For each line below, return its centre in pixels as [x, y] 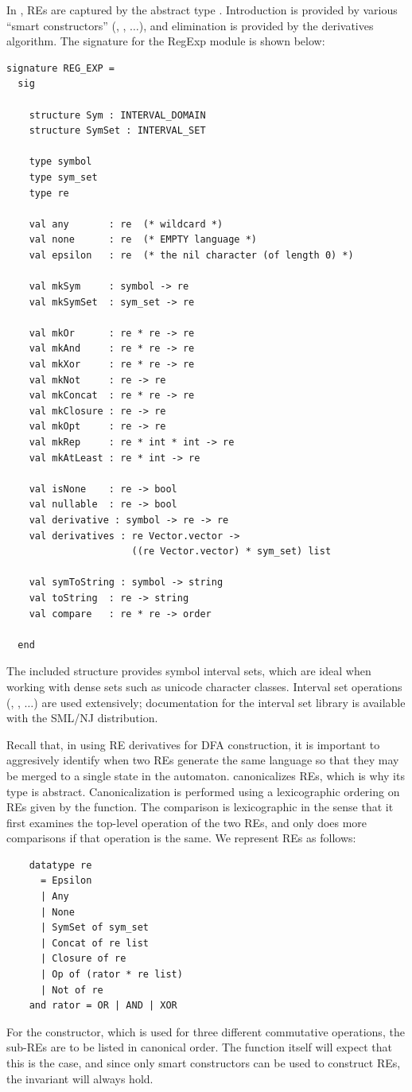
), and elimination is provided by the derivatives [256, 25]
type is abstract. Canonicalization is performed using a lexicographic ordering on [203, 791]
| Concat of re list [94, 943]
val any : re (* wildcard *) [126, 224]
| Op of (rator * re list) [111, 975]
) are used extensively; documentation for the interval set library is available [220, 702]
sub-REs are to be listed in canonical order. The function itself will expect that [199, 1047]
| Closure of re [83, 959]
